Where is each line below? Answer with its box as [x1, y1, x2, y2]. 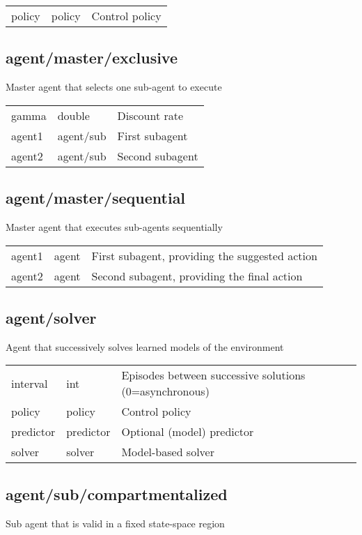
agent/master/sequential [6, 187, 186, 209]
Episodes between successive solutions [121, 367, 306, 384]
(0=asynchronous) [121, 383, 210, 400]
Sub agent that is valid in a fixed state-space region [6, 515, 225, 530]
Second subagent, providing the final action [91, 267, 303, 284]
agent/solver [6, 306, 97, 328]
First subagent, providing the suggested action [91, 247, 317, 264]
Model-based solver [121, 444, 214, 460]
